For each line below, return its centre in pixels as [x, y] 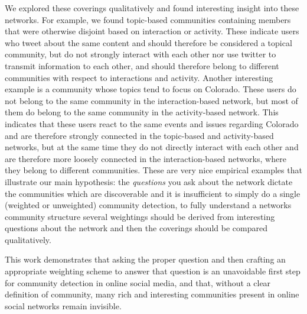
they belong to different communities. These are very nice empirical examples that [153, 170]
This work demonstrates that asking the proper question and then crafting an [145, 259]
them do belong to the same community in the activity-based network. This [142, 112]
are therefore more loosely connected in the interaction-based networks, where [146, 158]
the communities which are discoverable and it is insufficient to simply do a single [153, 193]
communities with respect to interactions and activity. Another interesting [139, 77]
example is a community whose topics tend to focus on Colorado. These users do [151, 89]
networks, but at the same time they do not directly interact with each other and [152, 147]
